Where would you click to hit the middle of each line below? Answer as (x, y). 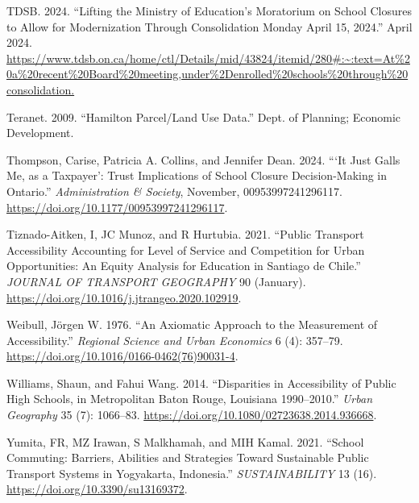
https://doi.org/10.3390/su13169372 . (97, 489)
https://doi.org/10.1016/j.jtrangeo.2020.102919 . (124, 297)
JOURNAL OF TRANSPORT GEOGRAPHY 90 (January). (156, 281)
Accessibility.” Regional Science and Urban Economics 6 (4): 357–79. (175, 340)
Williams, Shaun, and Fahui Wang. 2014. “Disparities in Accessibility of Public (201, 382)
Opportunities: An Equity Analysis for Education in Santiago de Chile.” (184, 266)
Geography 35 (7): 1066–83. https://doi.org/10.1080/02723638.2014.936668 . (192, 415)
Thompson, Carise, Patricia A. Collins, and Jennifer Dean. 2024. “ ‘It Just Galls (203, 159)
